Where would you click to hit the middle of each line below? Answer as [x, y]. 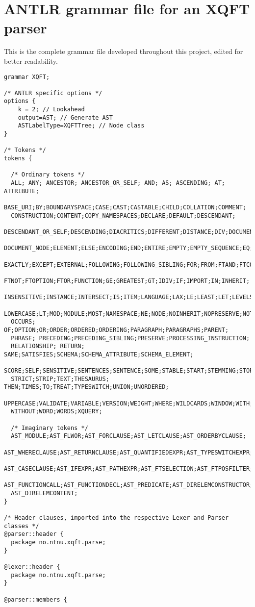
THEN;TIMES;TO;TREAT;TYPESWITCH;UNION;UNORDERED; [87, 387]
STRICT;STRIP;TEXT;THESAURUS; [60, 379]
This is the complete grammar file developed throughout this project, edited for [124, 51]
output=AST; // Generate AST [65, 117]
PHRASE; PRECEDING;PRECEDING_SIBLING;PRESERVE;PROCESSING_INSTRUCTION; [130, 338]
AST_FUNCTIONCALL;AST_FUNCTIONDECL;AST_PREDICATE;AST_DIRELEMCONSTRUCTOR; [129, 485]
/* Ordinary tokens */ [48, 175]
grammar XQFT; [27, 77]
